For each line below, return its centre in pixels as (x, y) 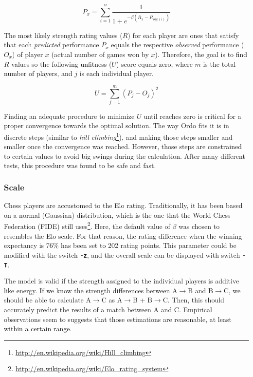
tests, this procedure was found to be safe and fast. (80, 165)
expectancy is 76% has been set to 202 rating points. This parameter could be (120, 245)
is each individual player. (117, 73)
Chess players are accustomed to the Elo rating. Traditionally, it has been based (123, 205)
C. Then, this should (193, 300)
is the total (219, 64)
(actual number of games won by (100, 54)
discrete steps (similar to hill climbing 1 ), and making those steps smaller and (118, 136)
